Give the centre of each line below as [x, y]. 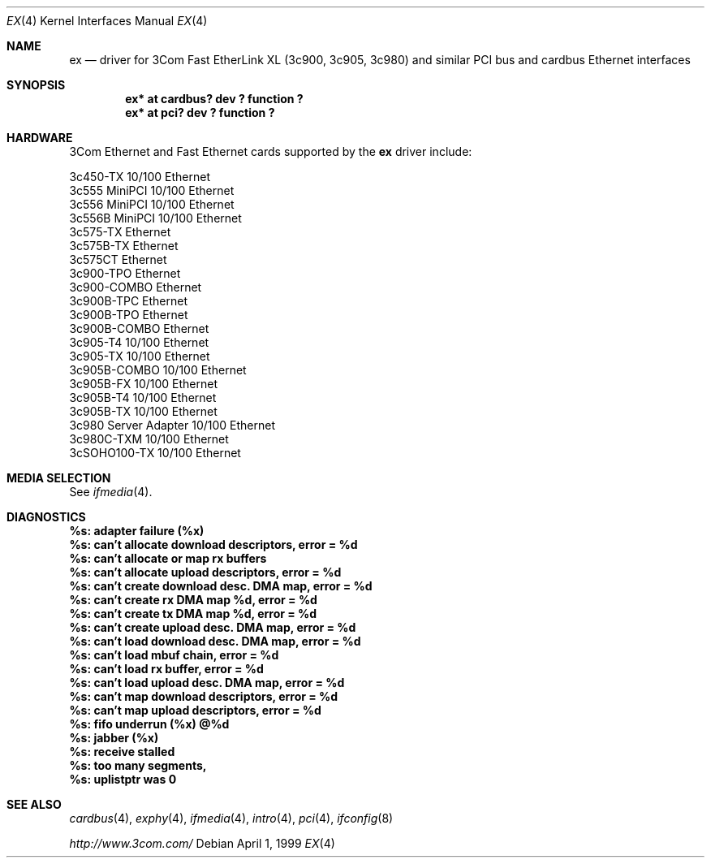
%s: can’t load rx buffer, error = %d [166, 669]
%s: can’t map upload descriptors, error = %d [195, 710]
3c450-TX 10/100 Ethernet [140, 177]
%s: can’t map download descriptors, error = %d [204, 696]
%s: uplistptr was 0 [123, 779]
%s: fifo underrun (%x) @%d [149, 724]
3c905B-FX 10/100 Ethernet [144, 384]
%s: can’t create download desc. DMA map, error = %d [221, 586]
